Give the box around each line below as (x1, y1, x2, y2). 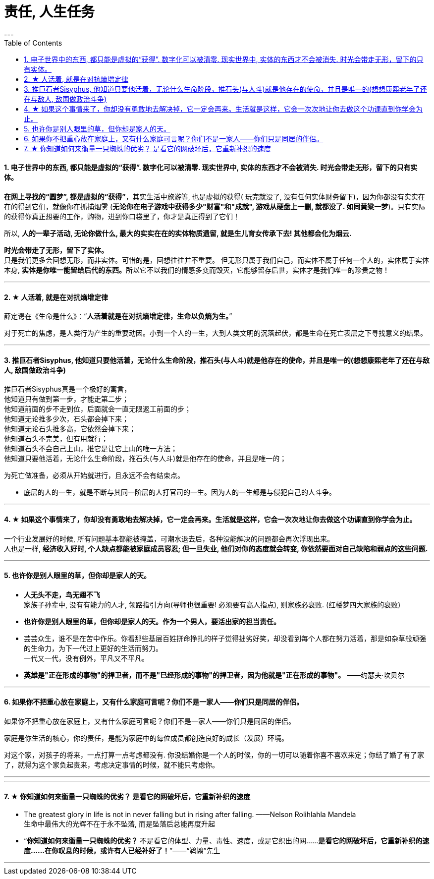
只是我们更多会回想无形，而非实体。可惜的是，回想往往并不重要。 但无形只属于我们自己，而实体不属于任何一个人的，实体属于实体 (4, 255, 429, 264)
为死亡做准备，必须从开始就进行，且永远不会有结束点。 (4, 471, 184, 480)
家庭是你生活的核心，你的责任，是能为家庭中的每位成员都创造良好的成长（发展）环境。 (4, 734, 288, 743)
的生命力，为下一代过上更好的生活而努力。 (24, 644, 163, 652)
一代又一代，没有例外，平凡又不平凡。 (24, 653, 149, 662)
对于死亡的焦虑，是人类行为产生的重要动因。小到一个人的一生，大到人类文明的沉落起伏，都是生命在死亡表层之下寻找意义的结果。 (4, 329, 427, 338)
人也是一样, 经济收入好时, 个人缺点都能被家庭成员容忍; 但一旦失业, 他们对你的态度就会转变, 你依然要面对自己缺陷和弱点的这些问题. (4, 544, 428, 553)
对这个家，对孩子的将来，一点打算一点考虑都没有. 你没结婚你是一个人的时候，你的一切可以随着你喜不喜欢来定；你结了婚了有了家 (4, 751, 424, 760)
